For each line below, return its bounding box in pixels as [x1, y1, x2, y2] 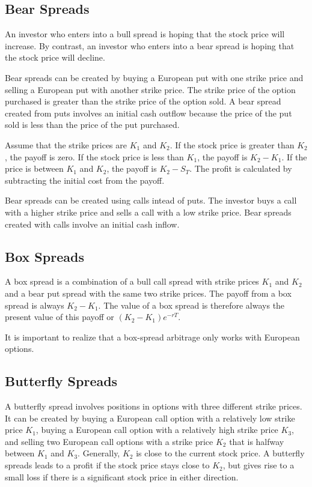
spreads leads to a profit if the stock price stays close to [5, 459, 210, 471]
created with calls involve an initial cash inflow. [5, 217, 180, 230]
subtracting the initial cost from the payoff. [5, 174, 165, 186]
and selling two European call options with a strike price [5, 435, 213, 447]
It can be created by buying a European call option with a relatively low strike [5, 411, 295, 424]
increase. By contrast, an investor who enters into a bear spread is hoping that [5, 39, 295, 52]
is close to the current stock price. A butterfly [136, 447, 305, 459]
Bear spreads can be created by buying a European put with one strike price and [5, 71, 304, 83]
